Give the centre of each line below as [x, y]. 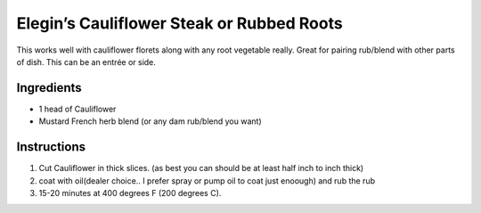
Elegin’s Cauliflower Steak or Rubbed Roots [179, 23]
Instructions [51, 147]
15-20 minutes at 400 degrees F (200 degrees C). [130, 193]
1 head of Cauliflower [77, 109]
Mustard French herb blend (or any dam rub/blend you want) [150, 121]
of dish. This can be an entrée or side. [86, 61]
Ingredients [49, 88]
